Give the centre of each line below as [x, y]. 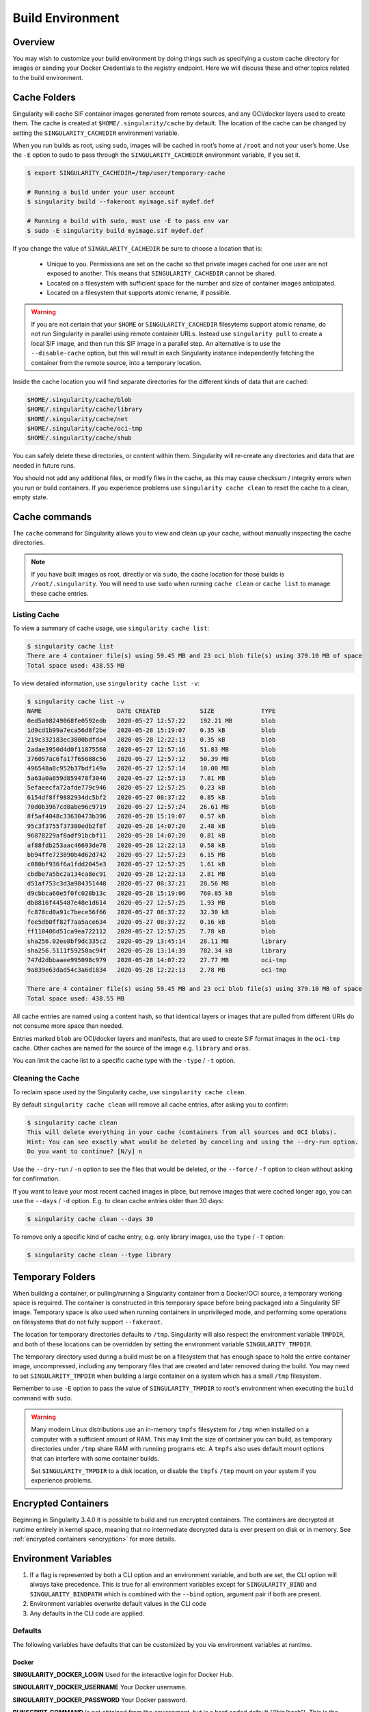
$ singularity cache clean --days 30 [90, 1219]
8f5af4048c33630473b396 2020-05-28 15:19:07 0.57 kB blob [151, 816]
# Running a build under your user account [101, 192]
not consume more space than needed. [68, 1026]
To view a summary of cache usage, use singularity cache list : [111, 628]
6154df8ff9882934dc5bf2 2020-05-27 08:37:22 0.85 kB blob [151, 797]
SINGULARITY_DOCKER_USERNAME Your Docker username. [100, 1687]
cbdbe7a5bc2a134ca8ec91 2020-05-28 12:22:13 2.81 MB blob [151, 874]
